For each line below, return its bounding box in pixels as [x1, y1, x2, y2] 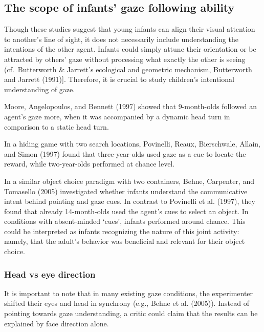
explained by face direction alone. [4, 318, 109, 328]
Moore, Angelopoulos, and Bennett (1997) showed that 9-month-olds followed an [4, 101, 257, 112]
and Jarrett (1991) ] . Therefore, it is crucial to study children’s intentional [4, 74, 234, 85]
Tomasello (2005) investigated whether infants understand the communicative [4, 185, 248, 196]
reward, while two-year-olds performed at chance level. [4, 158, 175, 169]
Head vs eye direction [4, 267, 96, 280]
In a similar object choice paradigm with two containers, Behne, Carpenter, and [4, 175, 254, 186]
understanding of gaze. [4, 84, 75, 94]
